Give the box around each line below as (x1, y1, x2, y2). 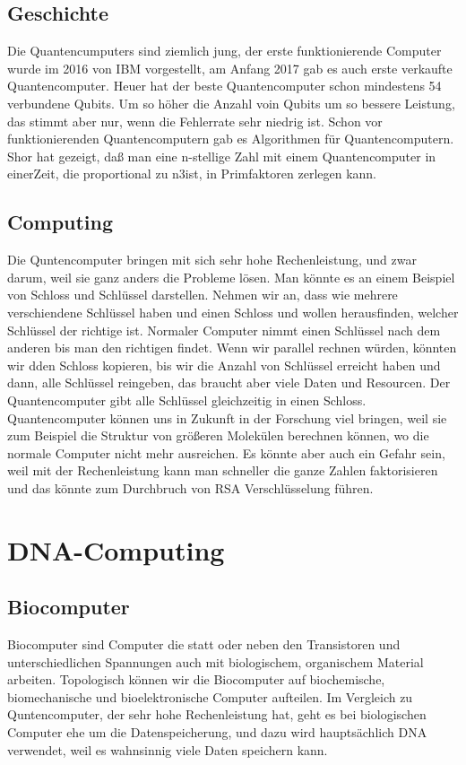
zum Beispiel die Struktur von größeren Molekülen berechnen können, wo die (7, 426, 429, 445)
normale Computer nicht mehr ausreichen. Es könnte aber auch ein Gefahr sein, (7, 443, 445, 462)
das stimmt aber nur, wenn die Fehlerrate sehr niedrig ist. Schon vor (7, 111, 383, 130)
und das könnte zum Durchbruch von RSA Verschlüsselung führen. (7, 478, 374, 497)
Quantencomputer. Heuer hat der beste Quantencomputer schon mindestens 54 (7, 76, 442, 95)
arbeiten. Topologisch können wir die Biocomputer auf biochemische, (7, 670, 385, 689)
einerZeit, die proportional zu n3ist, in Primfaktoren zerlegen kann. (7, 164, 377, 183)
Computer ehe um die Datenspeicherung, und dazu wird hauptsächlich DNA (7, 723, 427, 742)
